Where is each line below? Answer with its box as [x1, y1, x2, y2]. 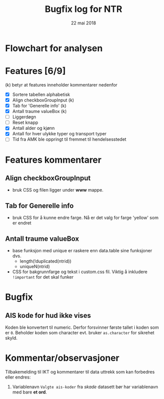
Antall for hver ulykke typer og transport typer [12, 131, 107, 137]
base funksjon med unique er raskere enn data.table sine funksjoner [12, 248, 153, 254]
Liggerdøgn [12, 114, 36, 120]
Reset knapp [12, 119, 38, 125]
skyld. [5, 335, 18, 341]
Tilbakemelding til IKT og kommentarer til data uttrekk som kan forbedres [5, 369, 155, 375]
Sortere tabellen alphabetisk [12, 91, 71, 98]
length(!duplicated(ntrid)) [19, 258, 72, 264]
